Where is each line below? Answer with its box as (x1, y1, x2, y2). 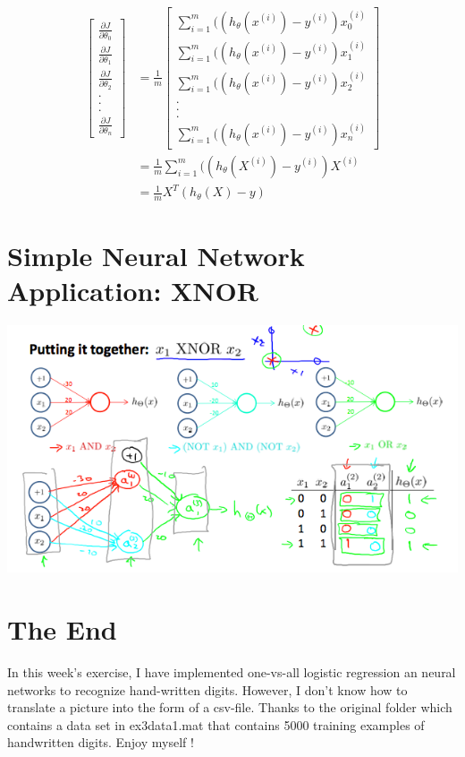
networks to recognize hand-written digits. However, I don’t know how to (7, 680, 408, 699)
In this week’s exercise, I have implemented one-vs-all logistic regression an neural (7, 662, 456, 681)
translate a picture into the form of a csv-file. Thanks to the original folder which (7, 698, 452, 717)
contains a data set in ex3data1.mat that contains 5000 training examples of (7, 715, 425, 734)
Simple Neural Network (7, 237, 305, 274)
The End (7, 611, 117, 648)
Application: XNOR (7, 272, 258, 309)
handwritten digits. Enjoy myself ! (7, 733, 194, 752)
